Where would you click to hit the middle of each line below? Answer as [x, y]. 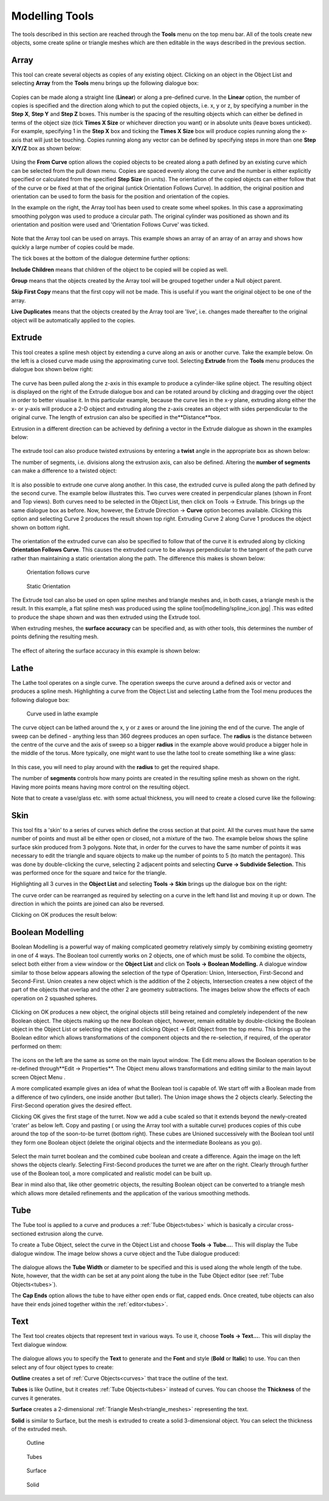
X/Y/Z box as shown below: [46, 148]
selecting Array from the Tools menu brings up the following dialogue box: [105, 83]
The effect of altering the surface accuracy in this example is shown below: [106, 651]
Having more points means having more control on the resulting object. [101, 787]
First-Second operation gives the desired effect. [72, 1105]
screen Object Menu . [38, 1077]
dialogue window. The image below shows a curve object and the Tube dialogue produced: [126, 1253]
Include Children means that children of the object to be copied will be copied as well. [120, 269]
